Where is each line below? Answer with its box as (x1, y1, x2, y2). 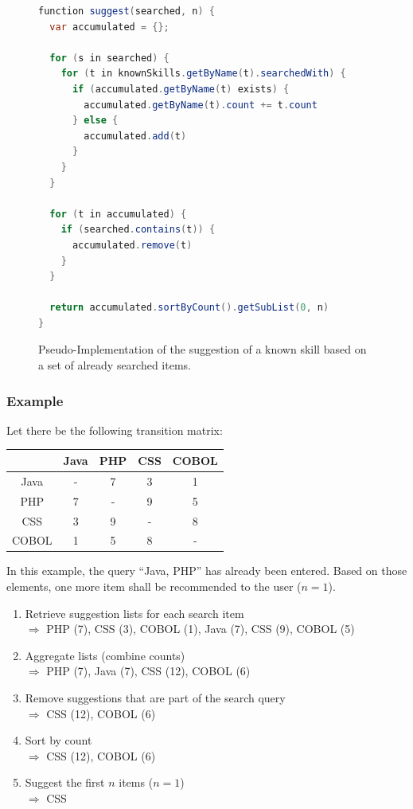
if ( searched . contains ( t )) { (60, 224, 216, 236)
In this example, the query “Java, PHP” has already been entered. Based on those (6, 562, 407, 579)
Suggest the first (25, 774, 105, 791)
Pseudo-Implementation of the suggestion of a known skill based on (38, 341, 367, 358)
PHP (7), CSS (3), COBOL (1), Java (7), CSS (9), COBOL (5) (46, 620, 355, 637)
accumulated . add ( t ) (84, 130, 187, 142)
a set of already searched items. (38, 357, 191, 373)
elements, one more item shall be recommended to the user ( (6, 578, 302, 595)
